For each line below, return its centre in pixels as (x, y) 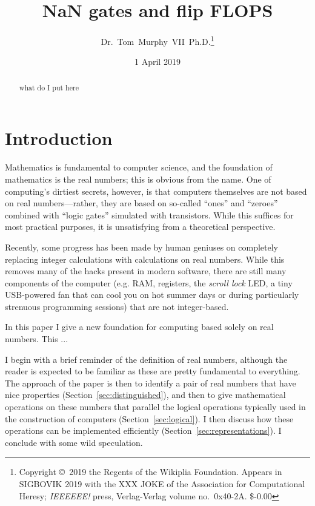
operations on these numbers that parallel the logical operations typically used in (155, 407)
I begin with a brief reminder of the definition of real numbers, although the (146, 359)
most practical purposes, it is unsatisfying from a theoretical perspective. (140, 227)
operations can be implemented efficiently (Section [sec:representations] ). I (143, 430)
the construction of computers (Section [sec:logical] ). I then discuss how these (149, 418)
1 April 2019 (157, 62)
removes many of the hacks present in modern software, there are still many (146, 271)
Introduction (59, 138)
